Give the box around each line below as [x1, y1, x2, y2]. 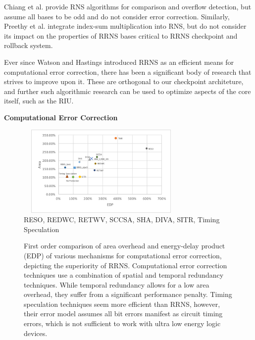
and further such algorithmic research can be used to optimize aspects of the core [4, 86, 251, 96]
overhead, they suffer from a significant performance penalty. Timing [24, 289, 232, 299]
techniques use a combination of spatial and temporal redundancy [24, 270, 224, 280]
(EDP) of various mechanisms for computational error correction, [24, 250, 222, 260]
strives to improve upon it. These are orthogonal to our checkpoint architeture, [4, 76, 244, 87]
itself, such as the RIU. [4, 96, 74, 106]
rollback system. [4, 40, 53, 50]
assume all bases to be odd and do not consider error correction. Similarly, [4, 11, 230, 21]
